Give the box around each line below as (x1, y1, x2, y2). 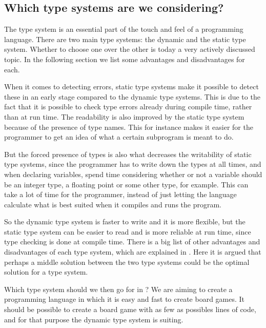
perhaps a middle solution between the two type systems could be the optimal (4, 256, 250, 267)
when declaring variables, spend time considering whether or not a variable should (4, 168, 262, 179)
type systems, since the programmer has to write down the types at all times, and (4, 159, 261, 169)
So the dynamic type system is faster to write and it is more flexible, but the (4, 216, 245, 227)
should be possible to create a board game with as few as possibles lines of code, (4, 304, 256, 315)
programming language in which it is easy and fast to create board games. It (4, 294, 245, 304)
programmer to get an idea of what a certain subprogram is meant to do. (4, 131, 234, 142)
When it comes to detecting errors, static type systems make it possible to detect (4, 81, 259, 92)
